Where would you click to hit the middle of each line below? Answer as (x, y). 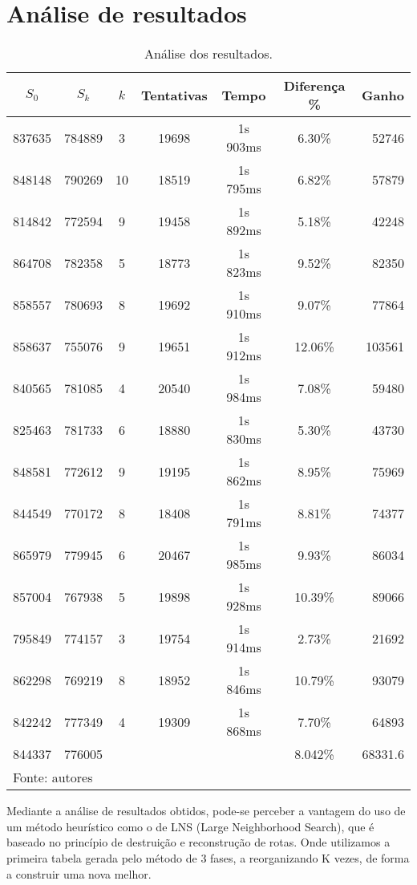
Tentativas (174, 95)
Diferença (314, 86)
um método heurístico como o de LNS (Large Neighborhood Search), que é (190, 826)
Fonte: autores (53, 777)
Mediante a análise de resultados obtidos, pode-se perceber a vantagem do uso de (206, 811)
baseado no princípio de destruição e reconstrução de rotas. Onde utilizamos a (198, 842)
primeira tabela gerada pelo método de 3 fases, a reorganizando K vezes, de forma (208, 857)
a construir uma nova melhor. (79, 873)
